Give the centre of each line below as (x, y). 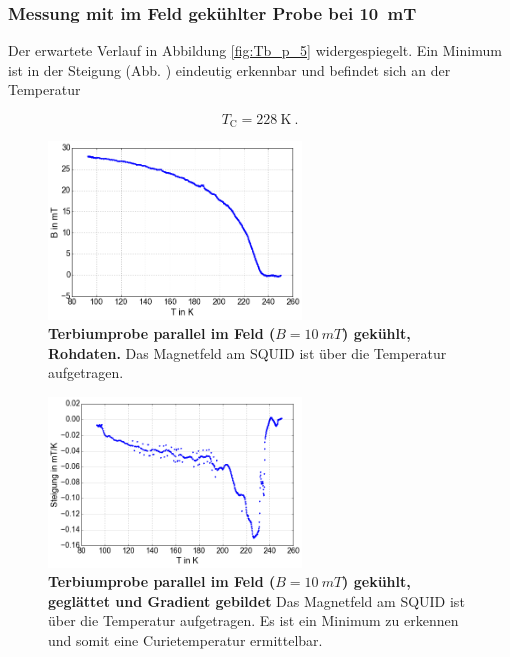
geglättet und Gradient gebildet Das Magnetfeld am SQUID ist (256, 600)
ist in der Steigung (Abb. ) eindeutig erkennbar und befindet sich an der (229, 69)
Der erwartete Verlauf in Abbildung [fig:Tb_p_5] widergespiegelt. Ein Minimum (255, 50)
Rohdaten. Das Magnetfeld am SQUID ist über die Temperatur (247, 352)
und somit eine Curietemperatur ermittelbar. (185, 640)
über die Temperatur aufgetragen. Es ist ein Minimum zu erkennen (253, 620)
